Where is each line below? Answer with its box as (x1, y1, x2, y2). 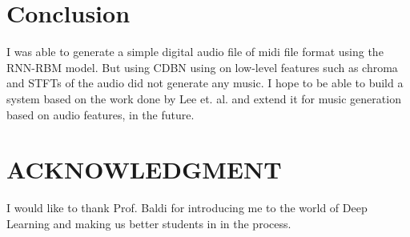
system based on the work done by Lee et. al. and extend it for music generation (6, 90, 401, 106)
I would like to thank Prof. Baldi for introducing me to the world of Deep (6, 199, 368, 216)
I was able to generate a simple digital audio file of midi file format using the (6, 43, 384, 60)
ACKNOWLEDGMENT (6, 153, 282, 186)
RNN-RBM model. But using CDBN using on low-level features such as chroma (6, 58, 398, 75)
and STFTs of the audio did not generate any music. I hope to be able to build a (6, 74, 404, 91)
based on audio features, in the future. (6, 106, 195, 123)
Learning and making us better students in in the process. (6, 215, 291, 231)
